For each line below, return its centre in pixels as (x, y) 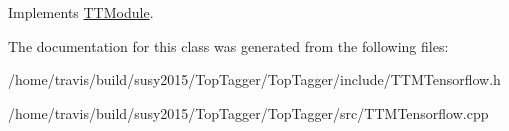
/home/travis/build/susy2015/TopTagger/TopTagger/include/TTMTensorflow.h (254, 79)
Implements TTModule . (81, 12)
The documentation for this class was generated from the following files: (228, 45)
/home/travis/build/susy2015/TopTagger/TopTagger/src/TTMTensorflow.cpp (248, 112)
